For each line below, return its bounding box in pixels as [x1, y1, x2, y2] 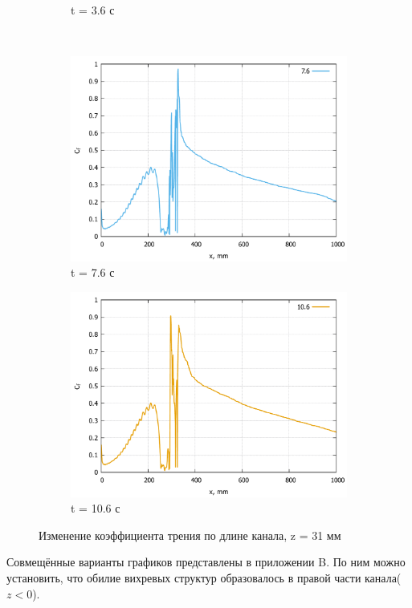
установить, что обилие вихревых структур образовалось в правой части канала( [6, 569, 402, 586]
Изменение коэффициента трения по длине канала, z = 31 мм [39, 526, 341, 543]
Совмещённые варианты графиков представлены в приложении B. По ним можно [6, 553, 406, 570]
